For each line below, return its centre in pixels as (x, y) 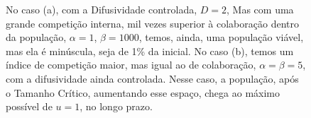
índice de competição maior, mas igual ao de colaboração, (131, 65)
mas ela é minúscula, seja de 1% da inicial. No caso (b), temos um (150, 51)
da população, (36, 37)
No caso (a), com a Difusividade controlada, (102, 9)
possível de (29, 106)
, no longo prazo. (116, 106)
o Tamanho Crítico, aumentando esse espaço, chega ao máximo (143, 92)
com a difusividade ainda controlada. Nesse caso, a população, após (152, 78)
